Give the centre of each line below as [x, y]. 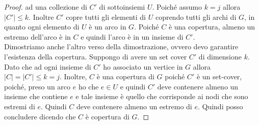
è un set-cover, [219, 76]
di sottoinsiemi [122, 7]
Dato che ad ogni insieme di [48, 66]
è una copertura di [125, 76]
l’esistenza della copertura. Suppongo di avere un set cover [96, 56]
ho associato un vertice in [143, 66]
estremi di [20, 106]
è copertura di [107, 116]
